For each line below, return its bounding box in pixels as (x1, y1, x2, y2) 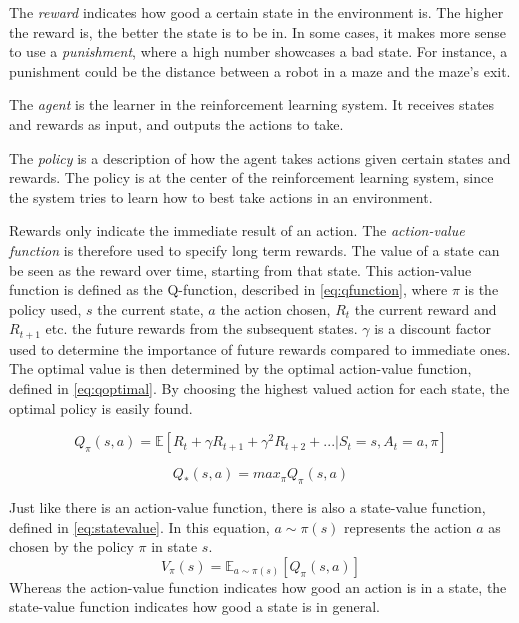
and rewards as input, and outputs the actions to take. (9, 113, 344, 134)
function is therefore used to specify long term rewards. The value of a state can (9, 239, 500, 260)
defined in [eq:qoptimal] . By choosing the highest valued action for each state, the (9, 377, 510, 398)
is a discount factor (374, 318, 492, 339)
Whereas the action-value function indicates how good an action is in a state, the (9, 576, 507, 597)
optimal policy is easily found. (9, 397, 193, 418)
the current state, (97, 298, 204, 319)
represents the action (344, 516, 472, 537)
